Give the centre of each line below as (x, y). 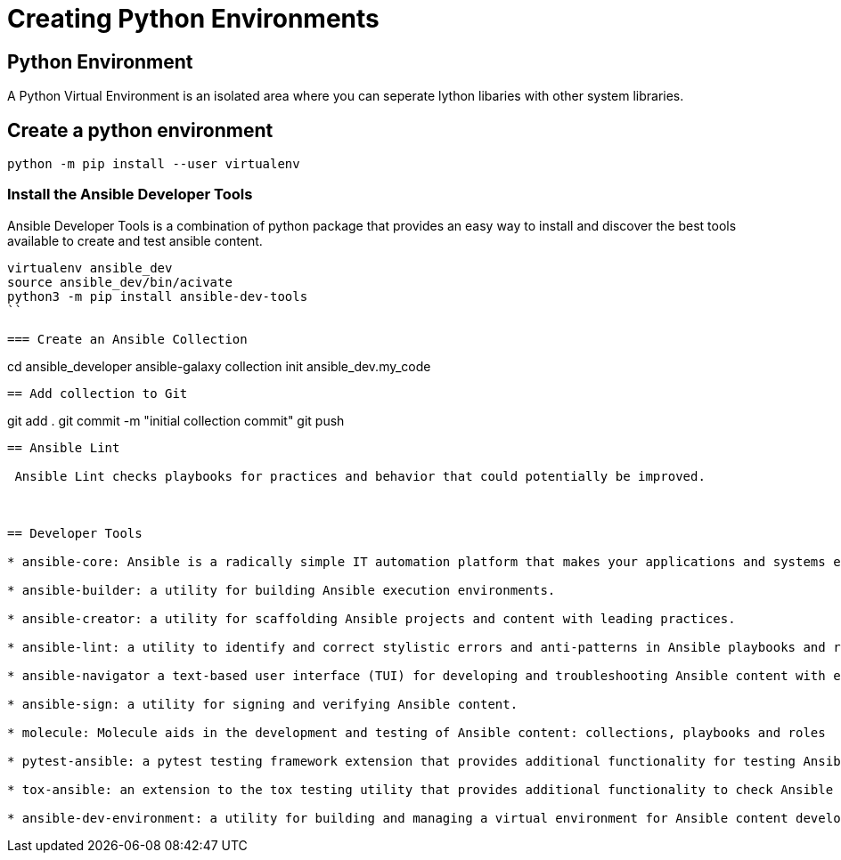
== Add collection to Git (98, 393)
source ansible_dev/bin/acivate (120, 282)
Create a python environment (140, 130)
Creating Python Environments (193, 19)
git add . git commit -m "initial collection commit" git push (176, 420)
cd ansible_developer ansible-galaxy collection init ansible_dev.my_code (219, 366)
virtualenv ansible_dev (90, 268)
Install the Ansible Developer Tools (130, 195)
